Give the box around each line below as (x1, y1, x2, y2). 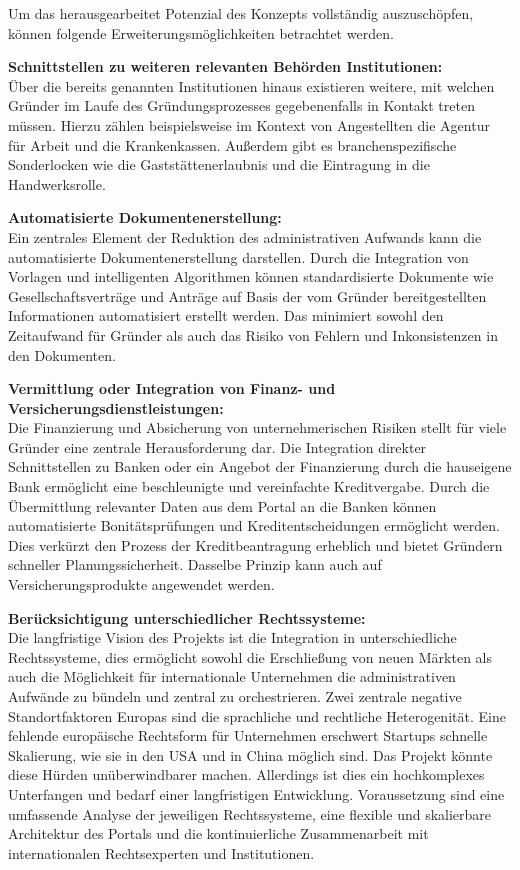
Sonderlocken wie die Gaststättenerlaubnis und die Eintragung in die (8, 154, 430, 175)
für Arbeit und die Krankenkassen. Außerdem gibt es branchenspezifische (8, 134, 457, 155)
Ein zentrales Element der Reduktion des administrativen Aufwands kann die (8, 226, 482, 247)
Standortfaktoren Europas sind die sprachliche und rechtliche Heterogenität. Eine (8, 705, 506, 726)
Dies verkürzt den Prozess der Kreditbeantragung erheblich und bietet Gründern (8, 534, 503, 555)
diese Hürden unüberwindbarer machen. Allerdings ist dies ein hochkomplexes (8, 764, 485, 785)
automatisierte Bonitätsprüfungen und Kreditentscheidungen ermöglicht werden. (8, 515, 500, 536)
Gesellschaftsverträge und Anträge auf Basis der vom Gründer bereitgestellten (8, 285, 487, 306)
